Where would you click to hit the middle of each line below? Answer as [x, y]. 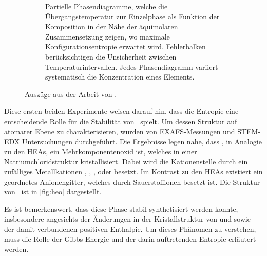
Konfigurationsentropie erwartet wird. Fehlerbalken [126, 46]
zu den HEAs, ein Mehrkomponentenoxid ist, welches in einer [101, 151]
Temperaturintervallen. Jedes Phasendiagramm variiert [132, 66]
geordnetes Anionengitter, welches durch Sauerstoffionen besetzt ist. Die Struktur [132, 181]
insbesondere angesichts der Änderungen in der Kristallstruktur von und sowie [127, 219]
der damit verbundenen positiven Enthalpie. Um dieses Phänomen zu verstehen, [130, 229]
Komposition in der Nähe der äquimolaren [112, 26]
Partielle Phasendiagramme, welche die [107, 6]
